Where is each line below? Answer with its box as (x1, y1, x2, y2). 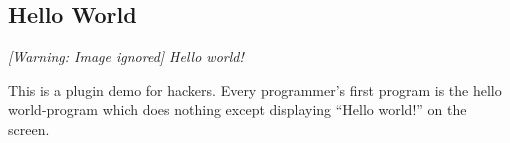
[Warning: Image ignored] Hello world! (8, 46, 244, 67)
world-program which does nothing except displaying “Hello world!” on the (8, 99, 467, 120)
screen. (8, 118, 50, 139)
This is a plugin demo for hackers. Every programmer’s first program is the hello (8, 79, 502, 100)
